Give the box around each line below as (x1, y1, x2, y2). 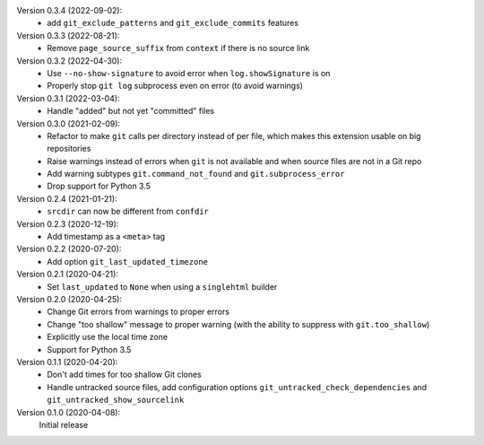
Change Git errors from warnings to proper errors (47, 306, 230, 318)
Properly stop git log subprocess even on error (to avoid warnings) (47, 81, 304, 92)
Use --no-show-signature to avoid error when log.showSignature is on (47, 67, 331, 78)
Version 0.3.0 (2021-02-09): (16, 118, 121, 129)
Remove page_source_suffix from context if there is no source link (47, 43, 310, 54)
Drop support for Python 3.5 (47, 180, 151, 192)
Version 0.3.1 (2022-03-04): (16, 92, 120, 103)
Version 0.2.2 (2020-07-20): (16, 243, 122, 255)
